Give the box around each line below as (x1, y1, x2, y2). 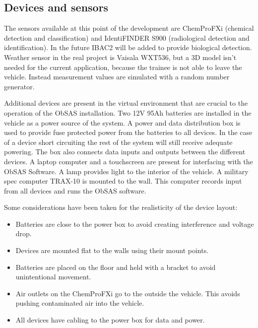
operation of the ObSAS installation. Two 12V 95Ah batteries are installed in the (4, 107, 252, 118)
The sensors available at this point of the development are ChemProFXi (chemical (4, 23, 254, 33)
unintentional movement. (15, 271, 91, 282)
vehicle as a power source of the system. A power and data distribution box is (4, 117, 241, 128)
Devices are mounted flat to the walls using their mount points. (15, 245, 209, 256)
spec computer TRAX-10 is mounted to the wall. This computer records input (4, 176, 242, 186)
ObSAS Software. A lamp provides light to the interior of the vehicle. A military (4, 166, 249, 176)
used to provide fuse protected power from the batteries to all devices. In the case (4, 127, 253, 137)
